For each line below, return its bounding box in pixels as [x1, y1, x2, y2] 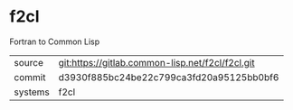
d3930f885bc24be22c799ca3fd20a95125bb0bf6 [58, 70, 279, 83]
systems [14, 86, 50, 98]
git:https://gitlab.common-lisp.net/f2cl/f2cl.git [58, 56, 255, 69]
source [14, 56, 43, 69]
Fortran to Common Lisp [9, 36, 100, 47]
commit [14, 70, 46, 83]
